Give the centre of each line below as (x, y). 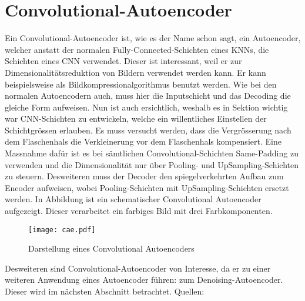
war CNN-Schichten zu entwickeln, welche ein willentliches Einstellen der (136, 118)
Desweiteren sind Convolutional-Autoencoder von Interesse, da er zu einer (138, 268)
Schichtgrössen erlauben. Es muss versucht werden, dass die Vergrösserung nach (148, 130)
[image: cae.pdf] (62, 230)
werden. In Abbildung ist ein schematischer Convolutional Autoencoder (133, 199)
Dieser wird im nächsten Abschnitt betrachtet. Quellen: (105, 291)
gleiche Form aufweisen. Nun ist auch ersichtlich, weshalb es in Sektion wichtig (146, 107)
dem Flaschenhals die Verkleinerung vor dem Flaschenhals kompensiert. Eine (143, 141)
